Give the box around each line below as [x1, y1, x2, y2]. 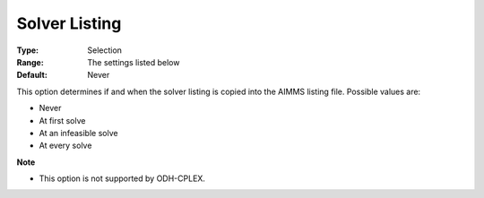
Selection [87, 45, 123, 56]
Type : [16, 45, 39, 56]
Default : [16, 70, 48, 81]
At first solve [39, 115, 86, 125]
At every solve [39, 140, 92, 151]
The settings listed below [87, 56, 180, 67]
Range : [16, 56, 44, 67]
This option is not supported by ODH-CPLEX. [39, 173, 206, 184]
